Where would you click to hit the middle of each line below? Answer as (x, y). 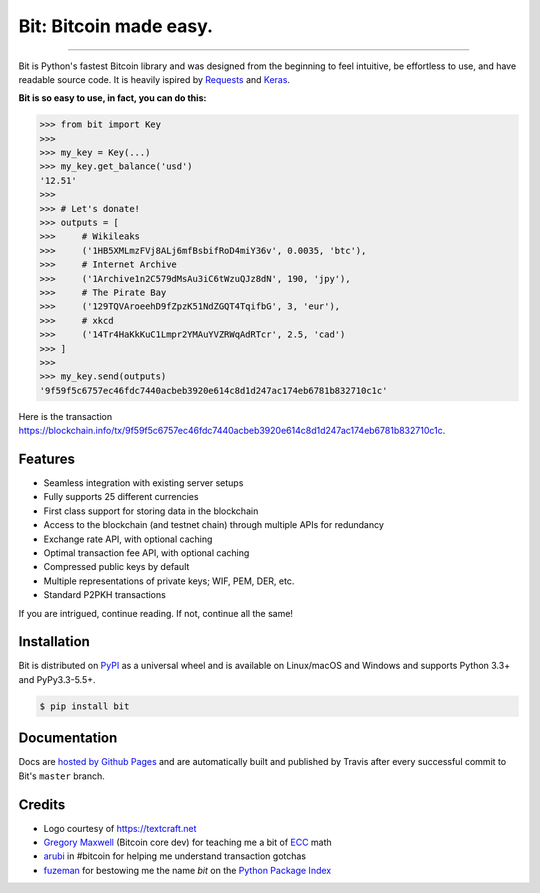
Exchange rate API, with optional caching (128, 539)
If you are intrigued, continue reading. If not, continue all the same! (156, 613)
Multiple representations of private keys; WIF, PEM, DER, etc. (169, 581)
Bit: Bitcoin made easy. (116, 26)
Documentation (68, 738)
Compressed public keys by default (116, 567)
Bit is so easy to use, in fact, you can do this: (112, 98)
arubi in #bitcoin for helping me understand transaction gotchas (175, 856)
